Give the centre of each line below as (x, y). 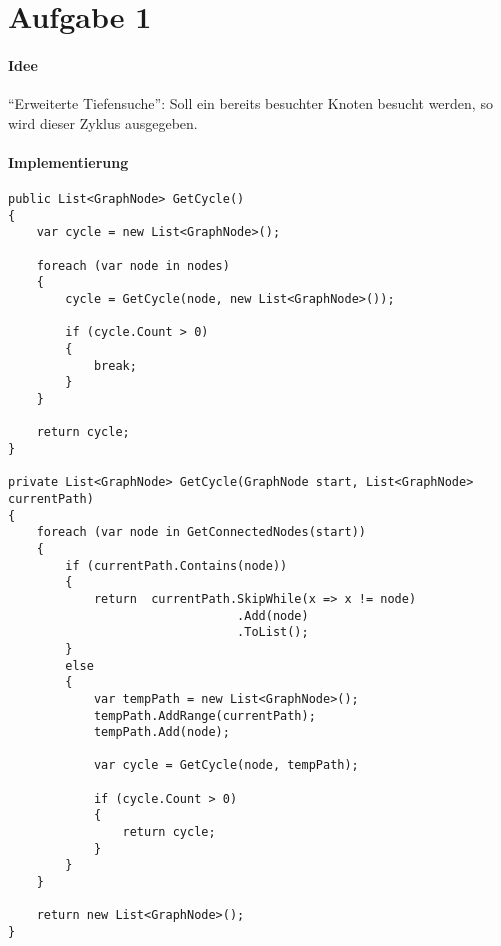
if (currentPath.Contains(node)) (176, 565)
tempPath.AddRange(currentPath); (204, 715)
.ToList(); (273, 632)
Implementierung (68, 161)
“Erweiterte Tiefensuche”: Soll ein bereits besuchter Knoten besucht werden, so (250, 103)
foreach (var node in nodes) (133, 265)
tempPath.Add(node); (161, 732)
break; (115, 365)
